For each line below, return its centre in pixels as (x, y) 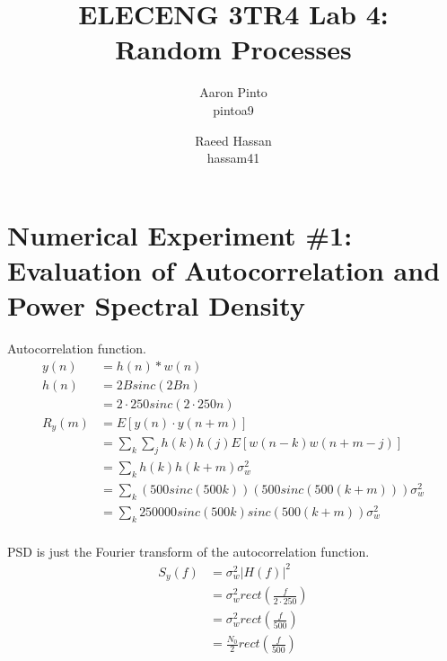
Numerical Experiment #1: (180, 234)
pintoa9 (233, 109)
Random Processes (233, 49)
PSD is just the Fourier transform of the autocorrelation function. (188, 551)
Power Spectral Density (156, 305)
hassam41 (233, 158)
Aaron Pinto (233, 92)
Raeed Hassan (233, 140)
